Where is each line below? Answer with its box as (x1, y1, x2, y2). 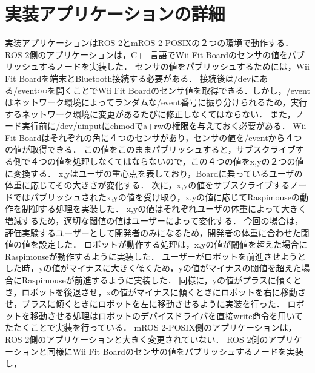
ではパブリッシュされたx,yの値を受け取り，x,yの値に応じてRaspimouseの (13, 190, 300, 203)
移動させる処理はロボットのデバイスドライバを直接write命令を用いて (30, 309, 303, 322)
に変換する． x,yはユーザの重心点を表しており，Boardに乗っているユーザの (5, 167, 303, 179)
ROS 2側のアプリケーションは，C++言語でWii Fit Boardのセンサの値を (5, 48, 288, 61)
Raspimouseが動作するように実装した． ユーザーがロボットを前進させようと (5, 249, 307, 262)
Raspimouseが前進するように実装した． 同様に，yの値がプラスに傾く (21, 274, 293, 286)
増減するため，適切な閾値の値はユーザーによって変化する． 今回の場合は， (5, 214, 303, 227)
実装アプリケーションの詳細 (5, 1, 225, 26)
